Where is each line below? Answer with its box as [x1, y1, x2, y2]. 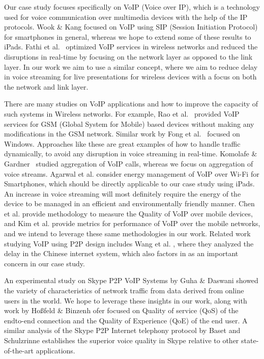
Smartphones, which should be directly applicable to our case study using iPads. [4, 178, 255, 189]
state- [241, 335, 259, 345]
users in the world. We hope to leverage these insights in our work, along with [4, 295, 247, 306]
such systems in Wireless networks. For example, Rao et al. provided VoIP [4, 108, 240, 119]
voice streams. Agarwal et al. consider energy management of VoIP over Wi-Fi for [4, 168, 259, 179]
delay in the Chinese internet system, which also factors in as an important [4, 248, 239, 259]
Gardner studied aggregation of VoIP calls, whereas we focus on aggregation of [4, 158, 253, 169]
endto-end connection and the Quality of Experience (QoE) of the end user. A [4, 315, 248, 325]
